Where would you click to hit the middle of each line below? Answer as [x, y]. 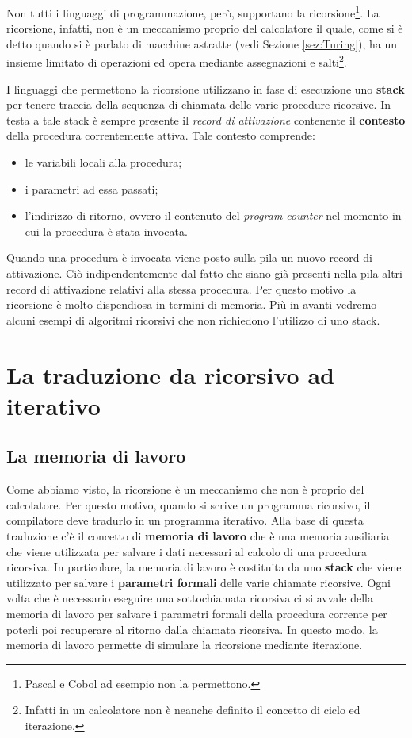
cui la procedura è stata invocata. [106, 231]
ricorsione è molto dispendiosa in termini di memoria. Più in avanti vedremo [192, 304]
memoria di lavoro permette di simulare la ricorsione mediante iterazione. [185, 645]
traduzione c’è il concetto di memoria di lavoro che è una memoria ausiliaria [198, 535]
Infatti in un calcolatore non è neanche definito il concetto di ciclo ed [193, 710]
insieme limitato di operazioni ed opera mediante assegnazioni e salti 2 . [177, 61]
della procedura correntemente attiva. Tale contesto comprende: [161, 135]
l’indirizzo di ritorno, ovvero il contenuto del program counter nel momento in [213, 215]
